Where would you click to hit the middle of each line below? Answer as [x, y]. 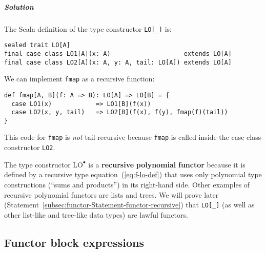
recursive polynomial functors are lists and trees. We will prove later [111, 194]
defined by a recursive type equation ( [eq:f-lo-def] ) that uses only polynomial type [133, 174]
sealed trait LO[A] [37, 45]
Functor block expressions [74, 242]
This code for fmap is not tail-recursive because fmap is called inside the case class [133, 137]
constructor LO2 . [30, 147]
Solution [19, 6]
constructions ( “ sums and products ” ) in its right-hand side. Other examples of [127, 184]
